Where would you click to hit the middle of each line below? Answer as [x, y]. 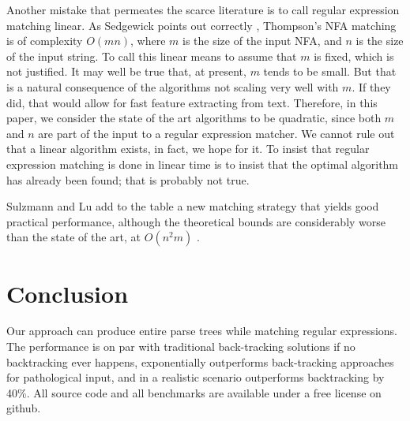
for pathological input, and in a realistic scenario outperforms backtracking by [196, 377]
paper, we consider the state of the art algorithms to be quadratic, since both [194, 118]
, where [148, 41]
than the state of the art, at [74, 237]
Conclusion [68, 293]
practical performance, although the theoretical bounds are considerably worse [196, 221]
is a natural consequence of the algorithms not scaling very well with [173, 86]
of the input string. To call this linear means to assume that [152, 56]
